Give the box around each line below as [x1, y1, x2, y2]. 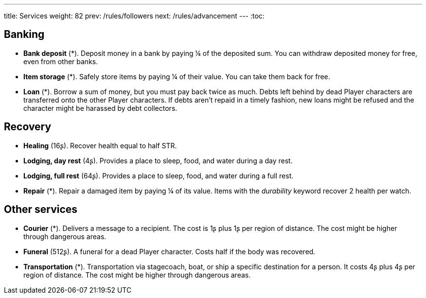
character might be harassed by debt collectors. [23, 104, 177, 112]
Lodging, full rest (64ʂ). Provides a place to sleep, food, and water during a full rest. [23, 171, 294, 180]
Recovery [4, 121, 52, 133]
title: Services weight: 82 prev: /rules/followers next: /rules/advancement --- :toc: [4, 12, 265, 20]
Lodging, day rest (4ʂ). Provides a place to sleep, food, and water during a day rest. [23, 156, 293, 165]
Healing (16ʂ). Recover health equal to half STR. [23, 141, 177, 150]
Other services [4, 203, 78, 216]
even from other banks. [23, 57, 98, 66]
